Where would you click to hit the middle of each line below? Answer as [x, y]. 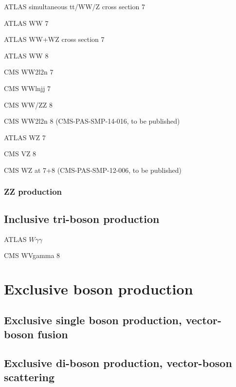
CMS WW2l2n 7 [29, 72]
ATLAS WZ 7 [25, 137]
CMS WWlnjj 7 [27, 88]
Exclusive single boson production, [93, 320]
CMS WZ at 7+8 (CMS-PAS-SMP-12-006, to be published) [93, 170]
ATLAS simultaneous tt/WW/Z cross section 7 [74, 6]
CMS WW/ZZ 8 [28, 104]
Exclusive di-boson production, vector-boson [118, 362]
